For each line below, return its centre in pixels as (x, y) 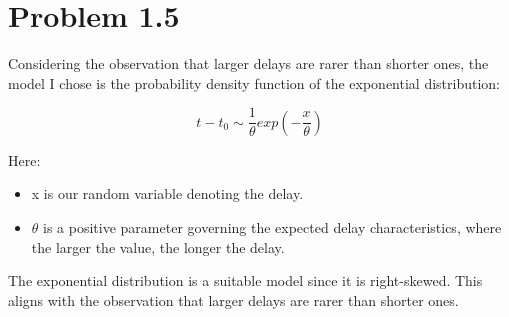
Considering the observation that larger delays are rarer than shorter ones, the (248, 63)
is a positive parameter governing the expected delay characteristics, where (272, 226)
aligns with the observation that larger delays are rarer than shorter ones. (233, 299)
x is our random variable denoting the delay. (167, 193)
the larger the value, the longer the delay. (158, 246)
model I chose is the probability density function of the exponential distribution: (254, 82)
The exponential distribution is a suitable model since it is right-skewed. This (245, 280)
